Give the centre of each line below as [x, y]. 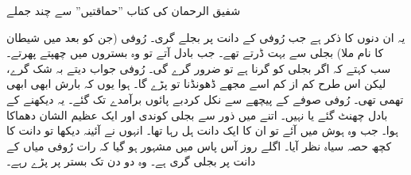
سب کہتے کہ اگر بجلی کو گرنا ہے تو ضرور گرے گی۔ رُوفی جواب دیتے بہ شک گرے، [199, 68]
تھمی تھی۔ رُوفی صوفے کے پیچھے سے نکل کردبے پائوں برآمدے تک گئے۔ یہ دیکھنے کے [205, 99]
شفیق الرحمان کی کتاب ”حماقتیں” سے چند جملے [124, 10]
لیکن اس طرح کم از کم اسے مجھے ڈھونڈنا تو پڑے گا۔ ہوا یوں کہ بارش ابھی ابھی [196, 84]
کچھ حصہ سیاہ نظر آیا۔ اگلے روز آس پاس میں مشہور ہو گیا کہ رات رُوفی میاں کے [199, 145]
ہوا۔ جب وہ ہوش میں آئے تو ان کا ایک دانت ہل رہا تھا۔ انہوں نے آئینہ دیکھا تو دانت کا [202, 130]
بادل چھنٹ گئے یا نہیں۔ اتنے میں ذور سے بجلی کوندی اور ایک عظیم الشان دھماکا [197, 114]
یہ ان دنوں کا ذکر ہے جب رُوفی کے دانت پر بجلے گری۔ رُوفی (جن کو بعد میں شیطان [206, 37]
